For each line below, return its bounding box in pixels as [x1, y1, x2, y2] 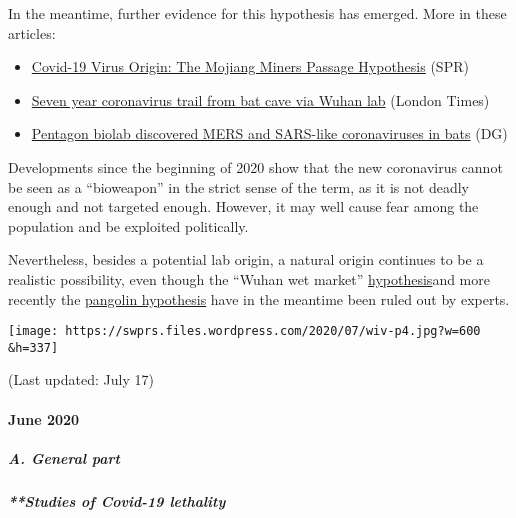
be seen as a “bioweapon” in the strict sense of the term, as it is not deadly [8, 176, 469, 197]
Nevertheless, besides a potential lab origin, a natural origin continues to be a [8, 249, 484, 270]
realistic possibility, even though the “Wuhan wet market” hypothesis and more [8, 268, 490, 289]
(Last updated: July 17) [8, 369, 154, 390]
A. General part [8, 447, 120, 468]
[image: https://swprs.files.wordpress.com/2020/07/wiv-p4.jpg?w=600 [8, 324, 481, 339]
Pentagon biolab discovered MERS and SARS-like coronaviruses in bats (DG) [31, 123, 508, 144]
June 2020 [8, 408, 80, 429]
